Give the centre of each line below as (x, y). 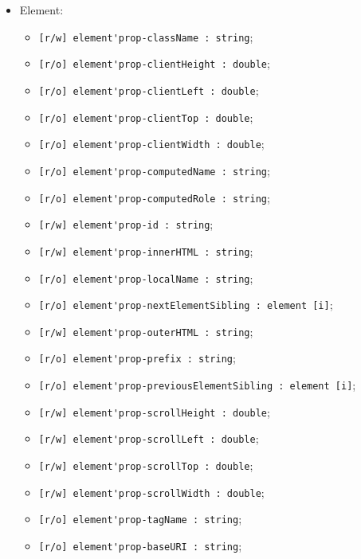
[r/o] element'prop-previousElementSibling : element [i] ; (197, 385)
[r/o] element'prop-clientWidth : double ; (151, 144)
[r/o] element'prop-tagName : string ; (140, 519)
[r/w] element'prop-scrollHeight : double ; (154, 411)
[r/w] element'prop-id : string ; (126, 224)
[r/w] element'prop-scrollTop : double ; (146, 465)
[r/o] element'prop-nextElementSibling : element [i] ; (186, 305)
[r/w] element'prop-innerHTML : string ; (146, 250)
